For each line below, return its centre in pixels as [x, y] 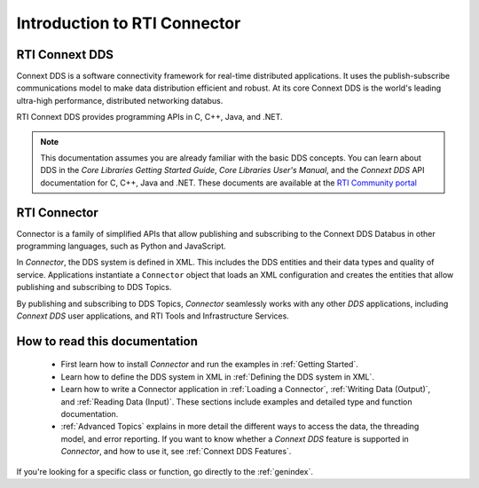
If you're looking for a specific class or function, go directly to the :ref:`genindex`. [165, 471]
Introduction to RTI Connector [129, 23]
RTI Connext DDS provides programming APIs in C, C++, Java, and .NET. [149, 117]
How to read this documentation [107, 341]
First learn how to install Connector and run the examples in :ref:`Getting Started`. [209, 365]
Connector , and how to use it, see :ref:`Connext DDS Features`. [176, 452]
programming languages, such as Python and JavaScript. [121, 246]
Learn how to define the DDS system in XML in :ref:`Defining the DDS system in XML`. [217, 376]
